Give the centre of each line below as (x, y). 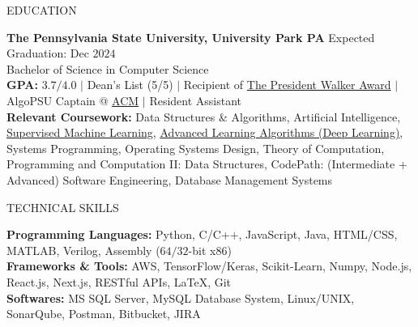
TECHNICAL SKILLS (63, 207)
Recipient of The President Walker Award (287, 85)
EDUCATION (42, 10)
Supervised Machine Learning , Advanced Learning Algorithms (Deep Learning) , (205, 132)
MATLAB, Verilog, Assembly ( (83, 250)
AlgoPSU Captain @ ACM (73, 100)
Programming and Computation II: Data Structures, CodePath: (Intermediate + (207, 164)
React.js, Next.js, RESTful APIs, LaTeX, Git (119, 281)
